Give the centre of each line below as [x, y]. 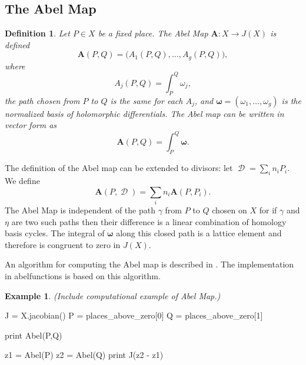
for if [268, 210]
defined [17, 44]
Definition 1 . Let [37, 33]
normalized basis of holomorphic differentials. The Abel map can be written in [144, 113]
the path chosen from [42, 100]
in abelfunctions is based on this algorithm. [83, 275]
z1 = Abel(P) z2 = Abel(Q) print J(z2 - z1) [84, 355]
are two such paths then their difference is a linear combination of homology [149, 221]
